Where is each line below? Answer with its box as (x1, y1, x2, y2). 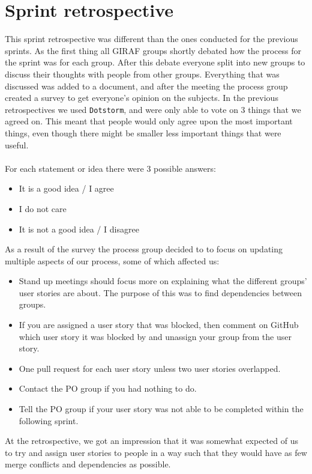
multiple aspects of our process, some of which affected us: (5, 254, 220, 267)
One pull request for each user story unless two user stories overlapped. (19, 362, 281, 374)
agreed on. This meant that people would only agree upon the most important (5, 115, 293, 127)
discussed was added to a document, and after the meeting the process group (5, 79, 288, 92)
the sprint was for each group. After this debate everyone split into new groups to (5, 56, 305, 68)
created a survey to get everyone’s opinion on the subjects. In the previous (5, 91, 278, 104)
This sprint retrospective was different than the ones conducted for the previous (5, 32, 298, 45)
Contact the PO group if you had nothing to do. (19, 382, 197, 395)
